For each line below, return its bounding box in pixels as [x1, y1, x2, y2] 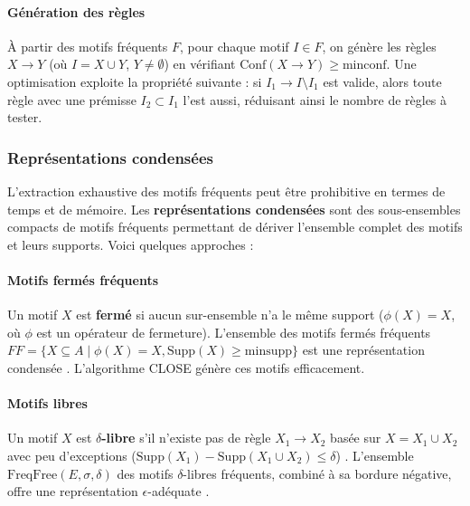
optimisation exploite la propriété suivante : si [7, 72, 262, 91]
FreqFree [7, 468, 58, 482]
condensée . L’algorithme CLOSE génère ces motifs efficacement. [7, 358, 365, 377]
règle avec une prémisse [7, 90, 136, 109]
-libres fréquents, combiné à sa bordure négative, [183, 463, 452, 482]
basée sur [330, 428, 381, 447]
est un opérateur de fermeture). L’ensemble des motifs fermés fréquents [36, 322, 431, 341]
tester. [7, 108, 42, 127]
